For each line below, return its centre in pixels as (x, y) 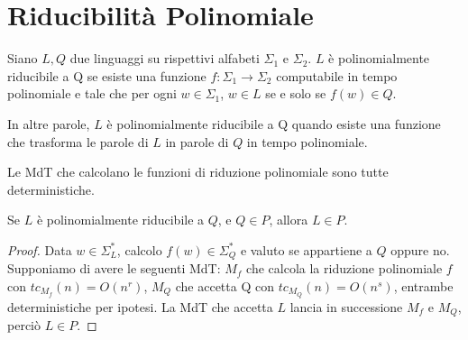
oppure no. (420, 249)
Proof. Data (40, 249)
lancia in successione (346, 306)
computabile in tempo (337, 75)
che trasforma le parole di (78, 141)
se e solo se (296, 93)
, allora (289, 220)
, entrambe (423, 285)
